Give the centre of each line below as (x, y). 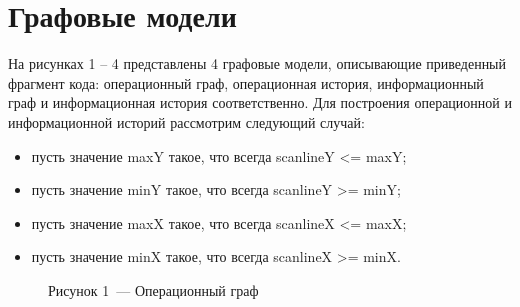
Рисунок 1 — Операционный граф (153, 289)
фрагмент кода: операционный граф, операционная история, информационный (246, 82)
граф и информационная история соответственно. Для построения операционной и (260, 102)
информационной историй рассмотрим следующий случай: (186, 121)
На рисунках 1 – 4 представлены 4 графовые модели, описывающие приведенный (257, 63)
